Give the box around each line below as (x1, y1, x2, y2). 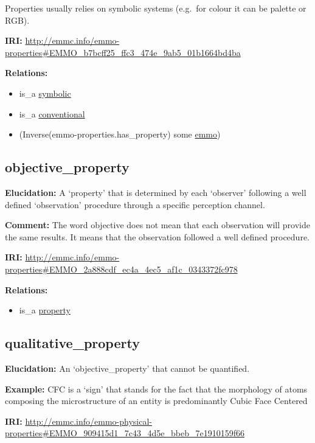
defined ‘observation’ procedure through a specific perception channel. (5, 198, 265, 211)
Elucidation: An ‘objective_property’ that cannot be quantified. (5, 361, 250, 374)
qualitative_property (5, 333, 140, 352)
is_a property (19, 304, 71, 316)
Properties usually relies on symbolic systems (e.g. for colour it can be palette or (5, 2, 306, 14)
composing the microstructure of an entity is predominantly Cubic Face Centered (5, 394, 308, 407)
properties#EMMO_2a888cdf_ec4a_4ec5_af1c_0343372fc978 (5, 262, 238, 275)
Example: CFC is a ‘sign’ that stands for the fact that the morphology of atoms (5, 382, 308, 395)
